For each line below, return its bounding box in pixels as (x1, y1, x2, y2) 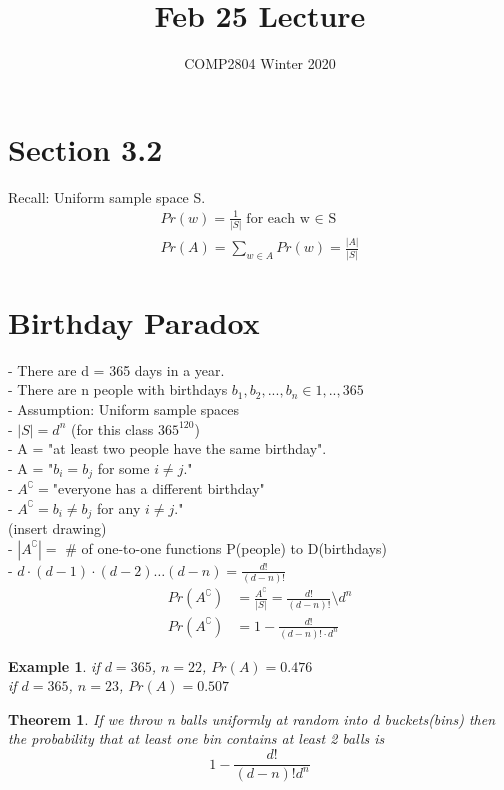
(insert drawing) (8, 518, 107, 539)
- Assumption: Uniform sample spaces (8, 399, 240, 420)
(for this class (70, 418, 154, 439)
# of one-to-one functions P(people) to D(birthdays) (65, 537, 387, 558)
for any (97, 497, 141, 518)
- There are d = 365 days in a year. (8, 359, 225, 380)
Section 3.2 (8, 128, 163, 169)
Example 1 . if (8, 655, 100, 676)
